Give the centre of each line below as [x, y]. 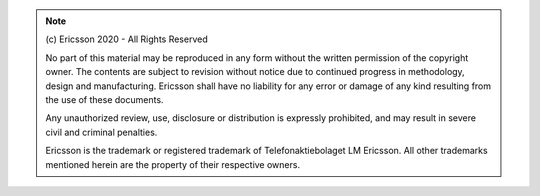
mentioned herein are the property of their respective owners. [172, 164]
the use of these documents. [104, 99]
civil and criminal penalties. [101, 132]
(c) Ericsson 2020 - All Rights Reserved [127, 39]
